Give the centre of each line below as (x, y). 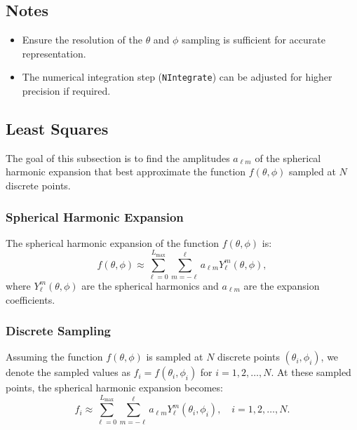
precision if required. (66, 91)
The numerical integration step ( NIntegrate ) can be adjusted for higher (177, 77)
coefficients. (31, 299)
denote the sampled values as (68, 372)
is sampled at (175, 357)
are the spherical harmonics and (150, 285)
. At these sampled (311, 372)
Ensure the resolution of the (82, 40)
